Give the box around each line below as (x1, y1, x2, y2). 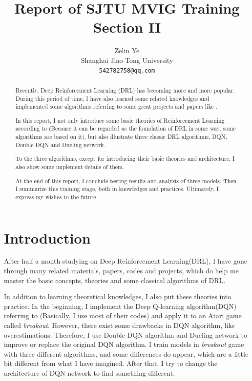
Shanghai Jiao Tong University (81, 55, 173, 65)
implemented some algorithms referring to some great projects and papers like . (15, 102, 217, 111)
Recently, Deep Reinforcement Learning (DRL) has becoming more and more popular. (15, 86, 235, 94)
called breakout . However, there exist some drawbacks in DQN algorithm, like (4, 320, 235, 330)
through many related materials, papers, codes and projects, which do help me (4, 266, 239, 276)
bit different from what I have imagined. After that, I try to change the (4, 358, 218, 368)
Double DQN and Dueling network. (15, 140, 105, 149)
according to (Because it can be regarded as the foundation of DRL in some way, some (15, 124, 236, 133)
